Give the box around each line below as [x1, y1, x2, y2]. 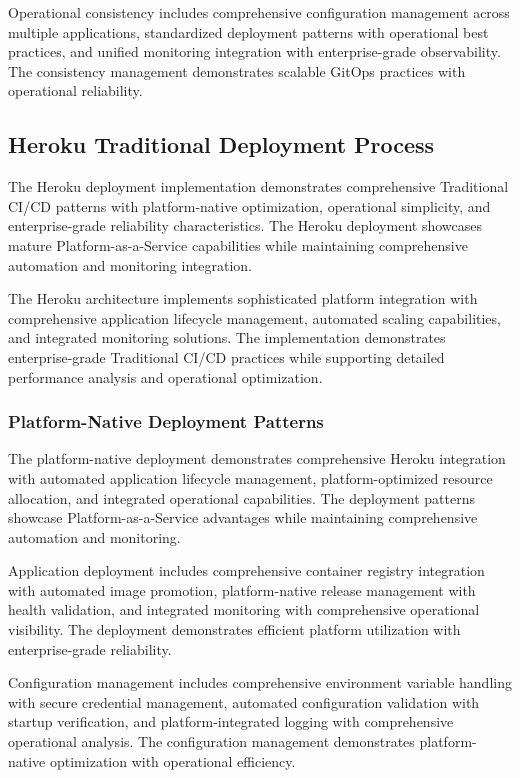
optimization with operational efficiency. [49, 750, 296, 771]
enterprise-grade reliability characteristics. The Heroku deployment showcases [8, 215, 482, 236]
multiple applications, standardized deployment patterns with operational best [8, 21, 489, 42]
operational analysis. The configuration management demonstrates [8, 731, 415, 752]
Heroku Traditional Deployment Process [8, 129, 435, 160]
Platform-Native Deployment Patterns [8, 409, 324, 434]
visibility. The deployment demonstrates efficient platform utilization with [8, 619, 461, 640]
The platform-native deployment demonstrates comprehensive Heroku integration [8, 448, 506, 469]
